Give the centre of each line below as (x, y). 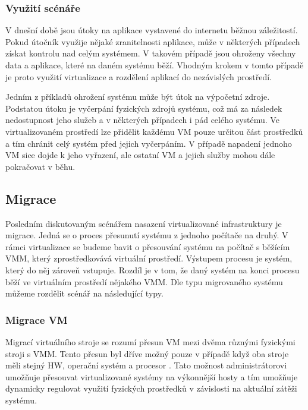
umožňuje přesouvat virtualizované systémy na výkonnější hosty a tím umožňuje (152, 376)
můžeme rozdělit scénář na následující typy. (84, 293)
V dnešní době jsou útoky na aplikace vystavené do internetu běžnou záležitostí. (152, 30)
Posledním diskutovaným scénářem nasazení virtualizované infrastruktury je (144, 223)
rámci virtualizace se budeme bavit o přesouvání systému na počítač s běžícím (148, 246)
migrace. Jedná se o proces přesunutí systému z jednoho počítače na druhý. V (147, 235)
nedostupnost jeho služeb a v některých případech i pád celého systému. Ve (142, 120)
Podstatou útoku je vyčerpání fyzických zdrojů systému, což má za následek (144, 108)
